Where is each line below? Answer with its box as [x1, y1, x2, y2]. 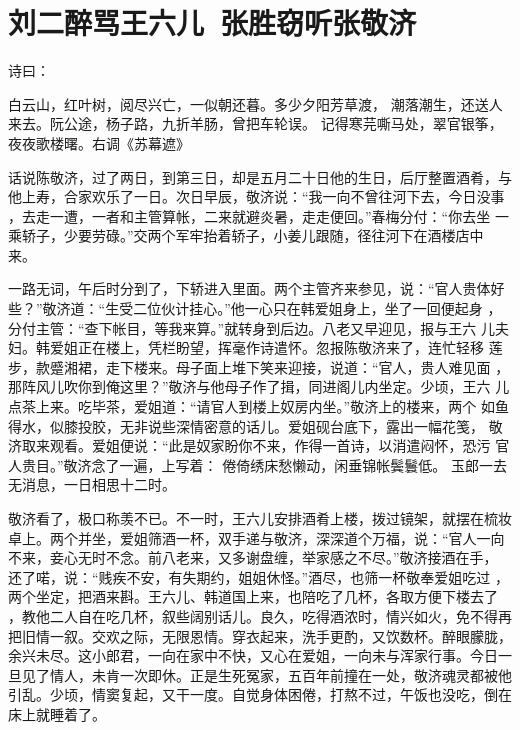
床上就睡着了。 [8, 703, 106, 724]
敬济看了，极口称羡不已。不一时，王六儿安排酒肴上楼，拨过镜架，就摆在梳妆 [8, 508, 512, 528]
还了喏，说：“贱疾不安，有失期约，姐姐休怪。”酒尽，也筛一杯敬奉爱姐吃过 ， [8, 566, 509, 587]
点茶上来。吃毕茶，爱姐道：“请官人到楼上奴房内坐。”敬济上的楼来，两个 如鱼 [8, 396, 509, 417]
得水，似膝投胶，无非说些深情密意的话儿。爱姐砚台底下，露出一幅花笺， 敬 [8, 415, 503, 436]
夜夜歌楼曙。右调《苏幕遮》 [8, 132, 190, 153]
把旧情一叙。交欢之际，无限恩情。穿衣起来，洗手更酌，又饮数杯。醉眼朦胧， [8, 625, 512, 646]
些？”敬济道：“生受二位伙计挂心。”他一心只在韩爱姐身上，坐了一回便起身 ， [8, 298, 502, 319]
